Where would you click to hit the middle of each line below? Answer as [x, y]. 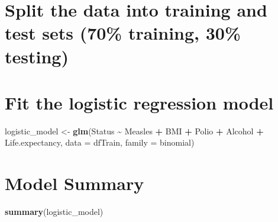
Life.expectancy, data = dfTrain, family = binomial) [100, 142]
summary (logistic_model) [54, 212]
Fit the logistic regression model [139, 102]
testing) [37, 56]
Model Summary [75, 183]
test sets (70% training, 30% [123, 33]
